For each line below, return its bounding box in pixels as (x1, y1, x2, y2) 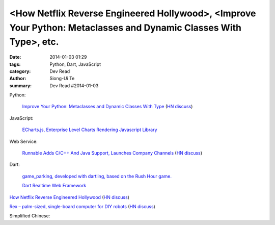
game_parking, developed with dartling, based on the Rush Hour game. (22, 173, 172, 179)
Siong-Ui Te (49, 76, 75, 82)
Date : (9, 54, 21, 60)
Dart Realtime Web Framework (22, 183, 87, 189)
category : (9, 68, 31, 74)
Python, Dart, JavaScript (49, 61, 101, 67)
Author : (9, 76, 26, 82)
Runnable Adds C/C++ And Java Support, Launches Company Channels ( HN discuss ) (22, 150, 203, 156)
